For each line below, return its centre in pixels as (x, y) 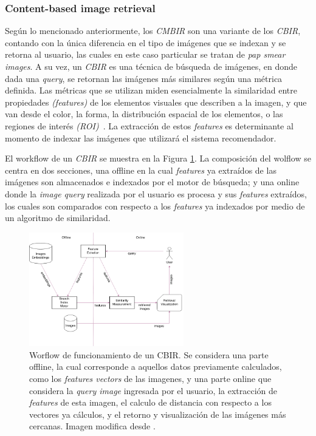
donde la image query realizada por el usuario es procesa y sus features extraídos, (156, 193)
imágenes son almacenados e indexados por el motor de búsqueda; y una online (152, 182)
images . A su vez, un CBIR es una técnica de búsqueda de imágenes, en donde (151, 66)
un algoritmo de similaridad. (58, 218)
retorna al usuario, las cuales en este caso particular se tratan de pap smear (145, 54)
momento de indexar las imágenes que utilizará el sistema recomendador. (141, 138)
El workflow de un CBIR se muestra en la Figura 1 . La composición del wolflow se (158, 158)
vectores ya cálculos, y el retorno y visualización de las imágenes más (158, 414)
